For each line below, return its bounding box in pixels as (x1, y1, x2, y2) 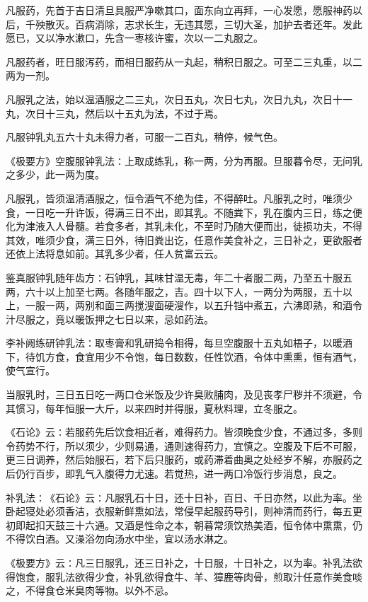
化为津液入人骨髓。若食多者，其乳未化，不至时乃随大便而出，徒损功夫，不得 (6, 219, 362, 233)
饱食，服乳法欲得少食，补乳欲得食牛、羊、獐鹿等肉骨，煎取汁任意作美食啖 (15, 569, 362, 584)
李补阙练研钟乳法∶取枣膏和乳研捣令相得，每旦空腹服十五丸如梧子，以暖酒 (6, 335, 352, 350)
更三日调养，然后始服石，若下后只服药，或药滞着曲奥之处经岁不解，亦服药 (6, 452, 352, 467)
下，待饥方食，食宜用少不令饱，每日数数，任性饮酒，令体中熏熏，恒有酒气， (6, 349, 362, 364)
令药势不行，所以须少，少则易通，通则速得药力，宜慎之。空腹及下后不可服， (6, 438, 362, 453)
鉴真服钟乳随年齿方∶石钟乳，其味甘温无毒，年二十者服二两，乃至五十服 (6, 270, 343, 284)
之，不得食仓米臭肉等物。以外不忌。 (6, 583, 174, 598)
